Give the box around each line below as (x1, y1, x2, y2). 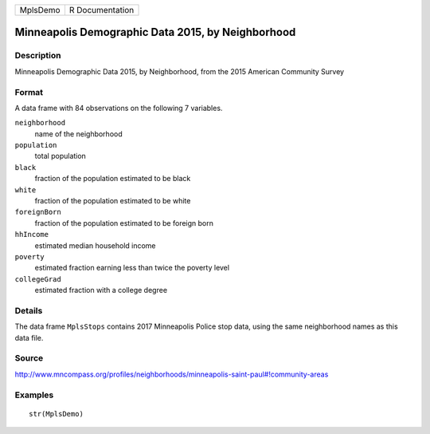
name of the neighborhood (34, 128, 123, 139)
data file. (14, 333, 44, 342)
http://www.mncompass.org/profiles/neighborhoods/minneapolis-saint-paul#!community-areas (14, 369, 329, 379)
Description (14, 50, 61, 61)
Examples (14, 389, 54, 400)
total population (34, 152, 87, 161)
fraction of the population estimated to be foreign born (34, 218, 214, 227)
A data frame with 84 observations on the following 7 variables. (14, 103, 223, 112)
